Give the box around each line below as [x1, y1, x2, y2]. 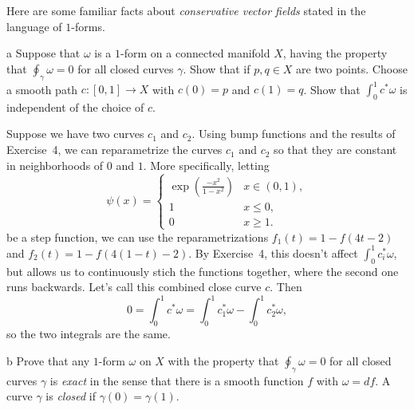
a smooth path [6, 81, 78, 97]
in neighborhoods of [6, 156, 104, 173]
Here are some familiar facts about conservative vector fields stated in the [6, 2, 366, 18]
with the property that [168, 352, 279, 369]
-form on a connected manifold [120, 45, 270, 61]
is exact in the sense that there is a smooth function [49, 372, 304, 388]
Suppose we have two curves [6, 125, 144, 142]
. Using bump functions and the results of [191, 125, 396, 142]
